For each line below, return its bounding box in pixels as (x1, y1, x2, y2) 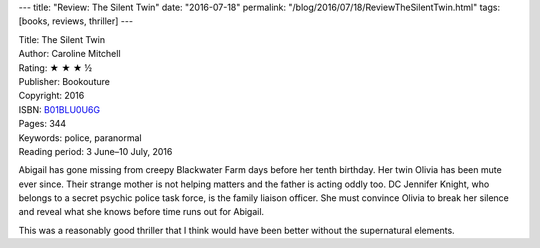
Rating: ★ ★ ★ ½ (18, 61, 93, 74)
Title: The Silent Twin (18, 33, 105, 45)
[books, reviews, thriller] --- (18, 15, 134, 27)
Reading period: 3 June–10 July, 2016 (18, 145, 173, 157)
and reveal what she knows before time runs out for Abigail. (18, 206, 265, 218)
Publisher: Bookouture (18, 75, 110, 87)
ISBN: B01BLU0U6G (18, 103, 100, 115)
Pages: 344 (18, 118, 67, 130)
